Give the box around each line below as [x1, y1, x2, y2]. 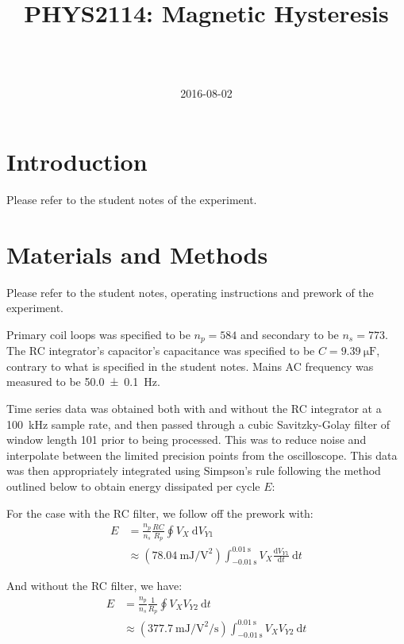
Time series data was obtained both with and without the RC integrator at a [6, 399, 382, 416]
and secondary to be [240, 326, 339, 342]
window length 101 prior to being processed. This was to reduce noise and [6, 431, 367, 448]
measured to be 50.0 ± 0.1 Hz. [6, 373, 160, 390]
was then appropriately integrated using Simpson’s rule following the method [6, 462, 381, 479]
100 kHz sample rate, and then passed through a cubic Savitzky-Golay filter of [6, 415, 391, 432]
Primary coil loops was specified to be [6, 326, 190, 342]
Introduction [6, 145, 148, 177]
